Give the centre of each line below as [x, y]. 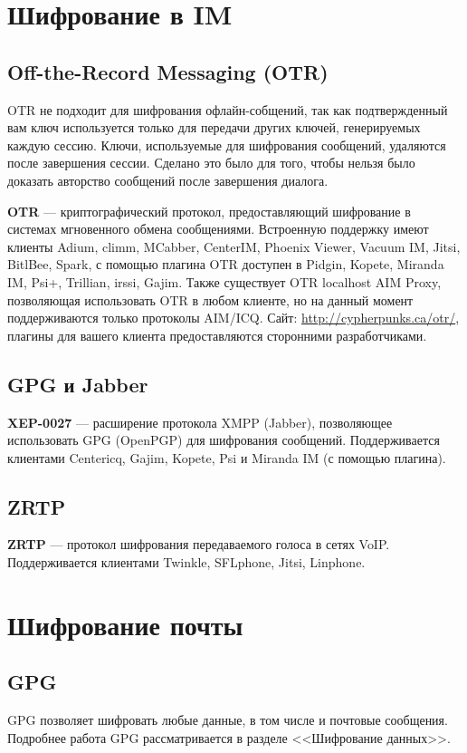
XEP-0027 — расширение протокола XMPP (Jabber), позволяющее [200, 422]
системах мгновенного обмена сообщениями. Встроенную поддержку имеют [218, 229]
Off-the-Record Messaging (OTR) [168, 71]
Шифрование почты [125, 624]
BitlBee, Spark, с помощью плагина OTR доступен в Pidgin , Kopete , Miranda [226, 264]
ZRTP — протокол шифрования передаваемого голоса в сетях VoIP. [199, 544]
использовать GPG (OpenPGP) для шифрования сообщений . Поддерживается [224, 440]
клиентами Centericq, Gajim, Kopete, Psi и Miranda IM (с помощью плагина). [227, 457]
